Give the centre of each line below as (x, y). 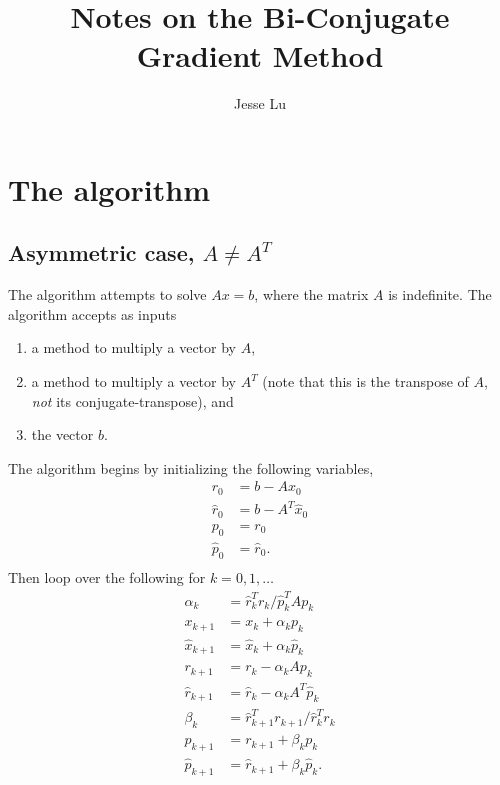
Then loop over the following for (107, 577)
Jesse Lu (260, 103)
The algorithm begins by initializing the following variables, (191, 467)
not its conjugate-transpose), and (132, 400)
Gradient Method (260, 55)
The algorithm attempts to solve (107, 294)
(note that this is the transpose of (365, 381)
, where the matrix (311, 294)
